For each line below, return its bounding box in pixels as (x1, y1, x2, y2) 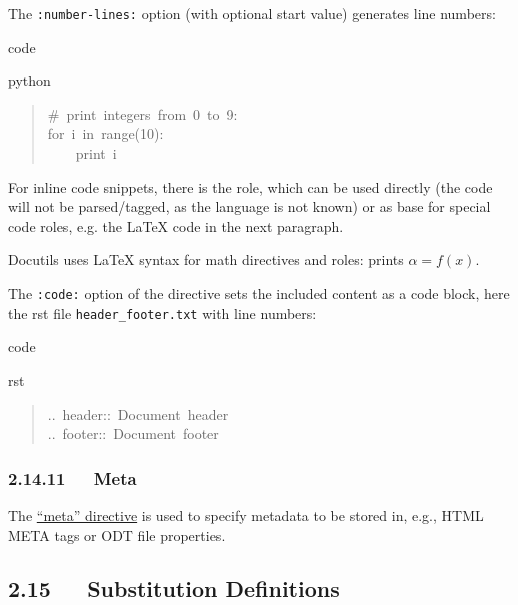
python (8, 70, 51, 91)
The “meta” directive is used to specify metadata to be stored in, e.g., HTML (8, 504, 484, 525)
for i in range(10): (47, 123, 164, 144)
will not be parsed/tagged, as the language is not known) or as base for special (8, 196, 491, 217)
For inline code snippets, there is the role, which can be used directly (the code (8, 176, 493, 197)
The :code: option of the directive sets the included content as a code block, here (8, 283, 510, 303)
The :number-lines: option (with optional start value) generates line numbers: (8, 3, 496, 23)
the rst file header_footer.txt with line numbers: (8, 302, 317, 323)
